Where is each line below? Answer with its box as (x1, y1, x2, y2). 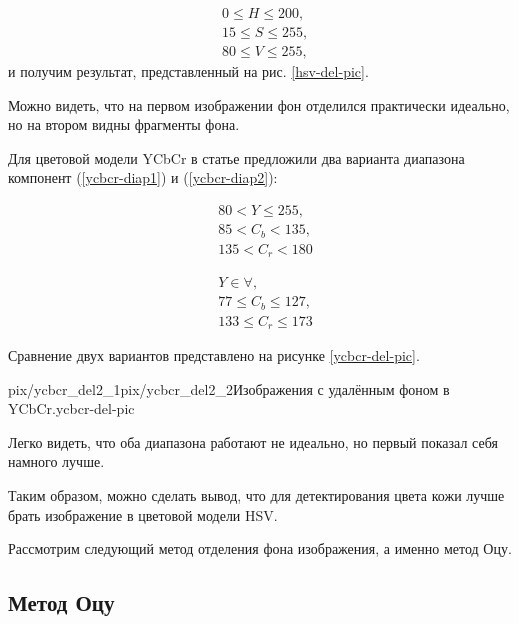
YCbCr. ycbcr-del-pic (8, 398, 135, 419)
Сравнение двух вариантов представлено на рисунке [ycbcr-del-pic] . (8, 345, 420, 366)
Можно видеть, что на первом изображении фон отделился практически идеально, (8, 94, 510, 115)
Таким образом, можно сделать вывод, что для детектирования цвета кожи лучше (8, 485, 505, 506)
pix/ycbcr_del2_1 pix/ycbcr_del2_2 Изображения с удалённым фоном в (8, 378, 450, 399)
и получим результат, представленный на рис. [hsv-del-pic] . (8, 61, 369, 82)
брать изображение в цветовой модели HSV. (8, 504, 278, 525)
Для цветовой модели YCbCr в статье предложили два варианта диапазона (8, 147, 465, 168)
